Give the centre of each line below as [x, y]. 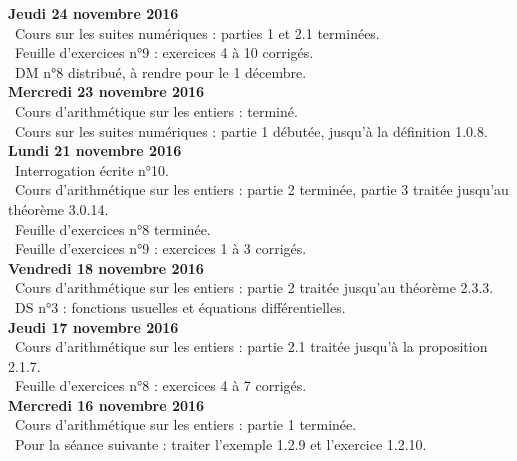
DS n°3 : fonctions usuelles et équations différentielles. [180, 306]
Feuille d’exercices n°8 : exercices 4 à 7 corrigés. [160, 385]
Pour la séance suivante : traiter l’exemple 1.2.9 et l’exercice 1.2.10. [220, 444]
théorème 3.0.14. [58, 208]
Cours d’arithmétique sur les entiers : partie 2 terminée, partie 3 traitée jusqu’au [261, 189]
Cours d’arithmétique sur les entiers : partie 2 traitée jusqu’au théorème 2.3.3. [254, 287]
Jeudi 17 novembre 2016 [93, 326]
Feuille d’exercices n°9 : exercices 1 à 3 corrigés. [160, 248]
